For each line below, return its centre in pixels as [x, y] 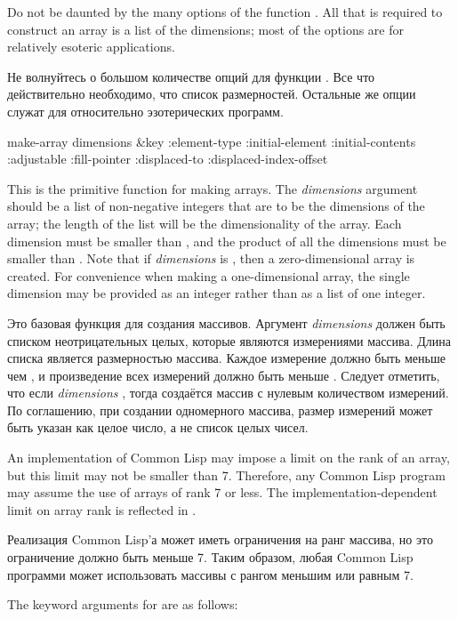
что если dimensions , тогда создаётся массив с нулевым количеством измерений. [228, 393]
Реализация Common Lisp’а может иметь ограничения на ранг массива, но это [220, 539]
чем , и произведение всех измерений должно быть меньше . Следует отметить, [224, 375]
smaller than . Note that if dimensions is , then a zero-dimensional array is [211, 258]
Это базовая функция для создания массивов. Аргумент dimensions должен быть [226, 322]
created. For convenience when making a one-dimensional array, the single [209, 275]
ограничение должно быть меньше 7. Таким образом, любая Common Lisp [210, 557]
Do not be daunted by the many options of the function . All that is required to [225, 12]
